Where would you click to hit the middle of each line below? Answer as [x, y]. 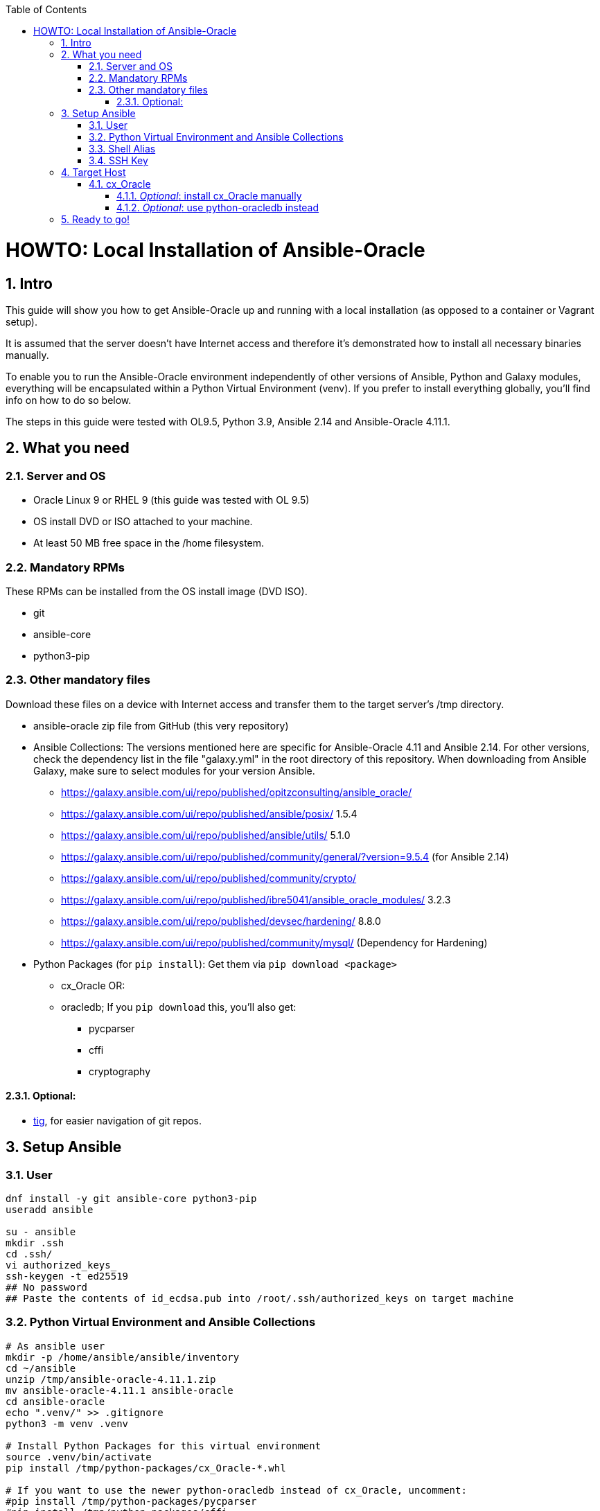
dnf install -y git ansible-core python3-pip [131, 1199]
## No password [47, 1288]
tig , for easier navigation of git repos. [118, 1120]
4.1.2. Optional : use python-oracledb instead [218, 207]
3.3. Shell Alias [122, 149]
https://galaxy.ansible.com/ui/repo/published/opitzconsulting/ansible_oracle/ [237, 792]
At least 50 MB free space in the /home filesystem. [149, 543]
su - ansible [41, 1232]
